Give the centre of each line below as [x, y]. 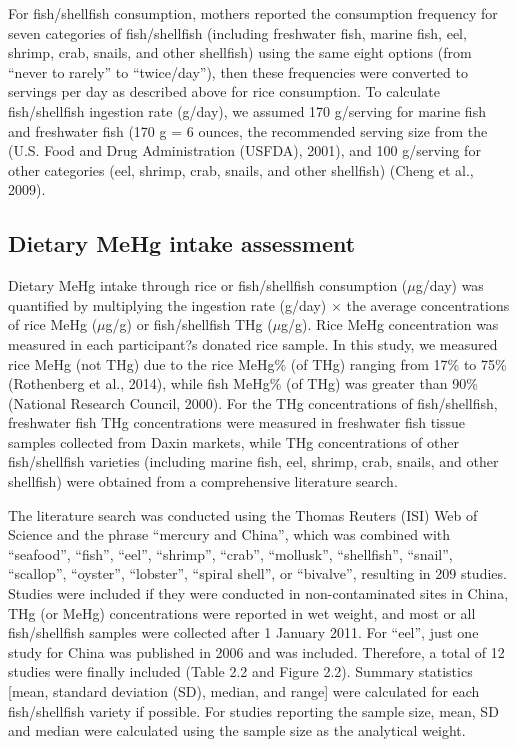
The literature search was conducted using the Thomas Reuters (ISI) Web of [243, 514]
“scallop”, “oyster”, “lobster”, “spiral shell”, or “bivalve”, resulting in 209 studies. [257, 573]
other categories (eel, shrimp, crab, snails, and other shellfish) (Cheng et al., [241, 169]
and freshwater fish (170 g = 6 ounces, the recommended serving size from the [248, 130]
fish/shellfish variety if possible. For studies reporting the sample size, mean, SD [253, 710]
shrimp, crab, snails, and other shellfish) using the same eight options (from [240, 52]
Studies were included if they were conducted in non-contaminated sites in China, [258, 593]
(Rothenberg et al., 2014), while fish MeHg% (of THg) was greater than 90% [243, 383]
